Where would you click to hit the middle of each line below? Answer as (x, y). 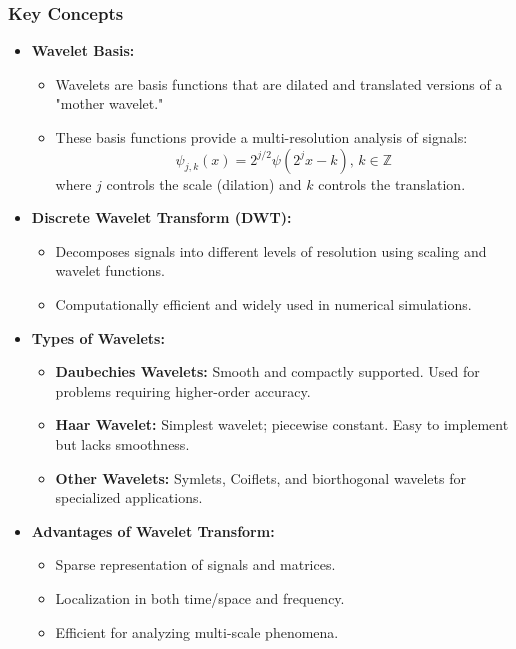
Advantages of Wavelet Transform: (153, 530)
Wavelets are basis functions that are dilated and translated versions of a (279, 83)
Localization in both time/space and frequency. (200, 597)
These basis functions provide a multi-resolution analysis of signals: (261, 137)
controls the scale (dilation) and (204, 183)
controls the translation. (392, 183)
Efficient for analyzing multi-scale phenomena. (197, 631)
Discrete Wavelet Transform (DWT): (161, 217)
